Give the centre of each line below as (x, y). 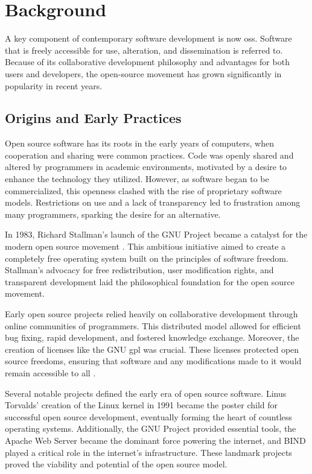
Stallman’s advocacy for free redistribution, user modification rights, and (139, 270)
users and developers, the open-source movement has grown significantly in (143, 73)
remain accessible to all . (50, 372)
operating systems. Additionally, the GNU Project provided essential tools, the (151, 428)
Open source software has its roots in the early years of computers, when (140, 143)
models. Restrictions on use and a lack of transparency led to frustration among (153, 202)
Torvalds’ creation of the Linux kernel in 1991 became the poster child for (142, 405)
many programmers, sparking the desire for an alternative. (113, 214)
